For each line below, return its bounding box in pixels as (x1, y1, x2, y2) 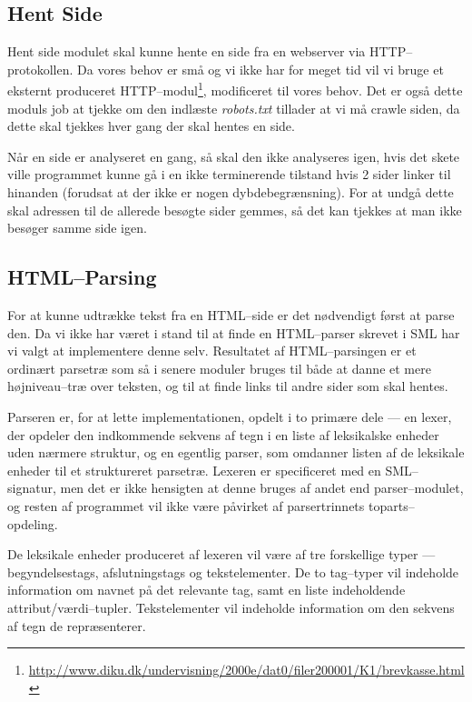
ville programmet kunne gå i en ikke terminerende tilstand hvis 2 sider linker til (7, 165, 451, 184)
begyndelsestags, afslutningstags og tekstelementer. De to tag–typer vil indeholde (7, 562, 459, 581)
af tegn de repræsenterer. (7, 616, 146, 635)
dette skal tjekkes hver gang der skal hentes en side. (7, 116, 295, 135)
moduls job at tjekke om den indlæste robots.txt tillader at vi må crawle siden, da (7, 98, 460, 117)
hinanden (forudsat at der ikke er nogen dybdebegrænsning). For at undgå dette (7, 183, 454, 202)
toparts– (368, 496, 415, 515)
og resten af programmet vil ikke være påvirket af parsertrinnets (7, 496, 365, 515)
